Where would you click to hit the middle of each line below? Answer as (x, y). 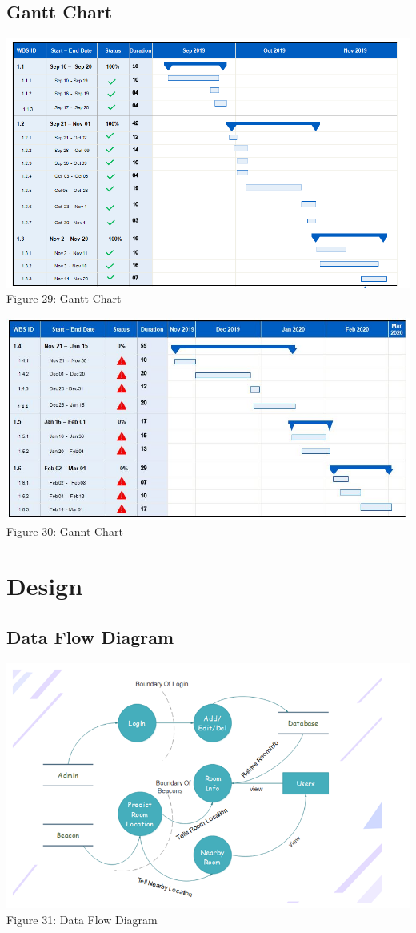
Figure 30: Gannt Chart (65, 531)
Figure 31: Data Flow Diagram (82, 920)
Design (45, 586)
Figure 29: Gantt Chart (64, 298)
